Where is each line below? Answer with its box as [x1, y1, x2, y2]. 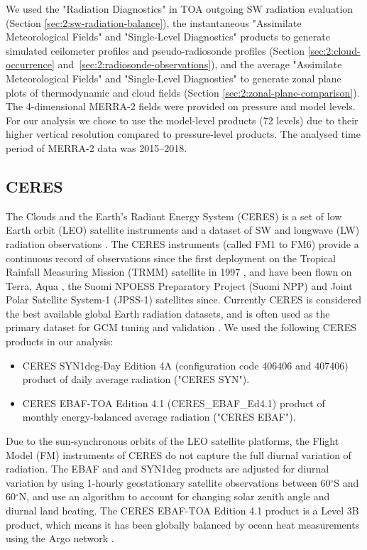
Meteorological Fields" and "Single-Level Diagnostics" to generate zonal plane [6, 70, 341, 85]
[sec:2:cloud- [307, 43, 361, 58]
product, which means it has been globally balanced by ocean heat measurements [6, 517, 360, 532]
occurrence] [6, 57, 55, 72]
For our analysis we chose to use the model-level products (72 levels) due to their [6, 112, 358, 127]
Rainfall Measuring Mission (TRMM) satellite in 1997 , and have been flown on [6, 264, 352, 279]
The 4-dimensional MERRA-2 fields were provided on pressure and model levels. [6, 99, 356, 114]
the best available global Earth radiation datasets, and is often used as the [6, 306, 330, 320]
